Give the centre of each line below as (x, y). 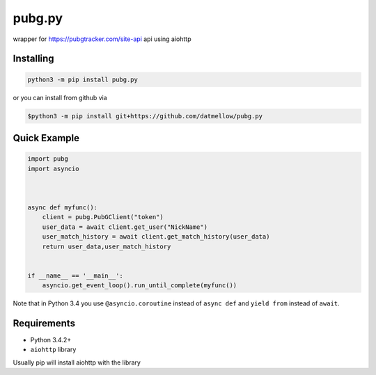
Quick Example (46, 138)
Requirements (44, 323)
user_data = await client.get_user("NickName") (125, 227)
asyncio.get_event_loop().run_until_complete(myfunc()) (140, 286)
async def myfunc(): (62, 208)
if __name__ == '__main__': (75, 276)
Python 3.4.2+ (51, 340)
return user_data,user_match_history (107, 246)
